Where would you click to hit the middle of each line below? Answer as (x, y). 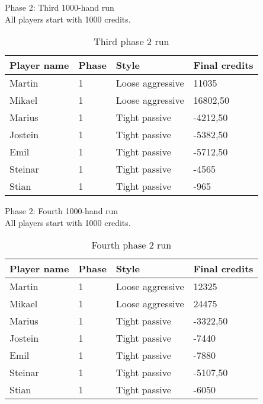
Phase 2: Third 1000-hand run (60, 7)
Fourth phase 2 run (131, 245)
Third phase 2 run (131, 42)
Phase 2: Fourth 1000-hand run (62, 211)
